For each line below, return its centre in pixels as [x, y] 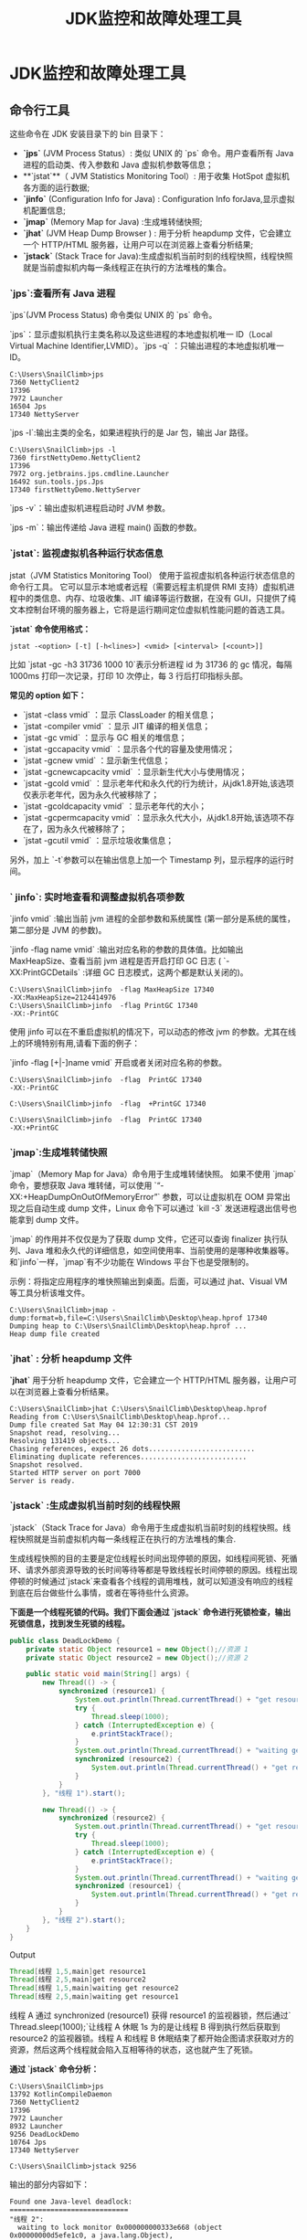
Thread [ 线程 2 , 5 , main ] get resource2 [78, 1980]
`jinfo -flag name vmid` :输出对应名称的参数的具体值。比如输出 [127, 949]
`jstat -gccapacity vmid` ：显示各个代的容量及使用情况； [129, 748]
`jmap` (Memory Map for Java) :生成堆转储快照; [112, 222]
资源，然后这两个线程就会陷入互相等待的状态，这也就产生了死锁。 [133, 2050]
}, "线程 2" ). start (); [84, 1920]
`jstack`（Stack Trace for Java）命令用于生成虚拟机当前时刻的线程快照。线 [150, 1527]
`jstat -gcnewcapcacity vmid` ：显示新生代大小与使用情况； [135, 771]
